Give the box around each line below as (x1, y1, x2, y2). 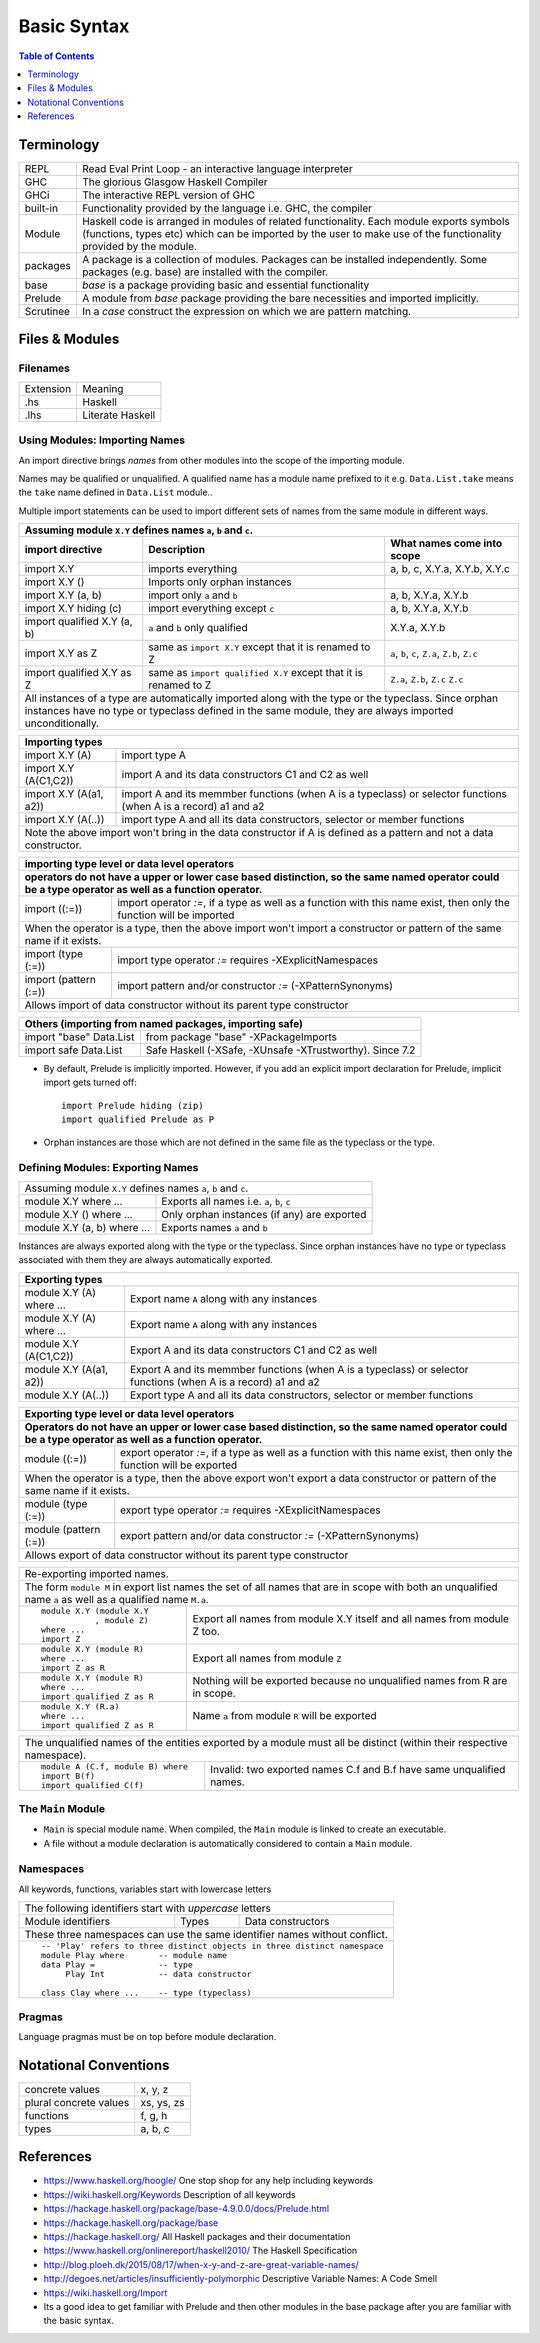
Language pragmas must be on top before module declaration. (18, 2031, 277, 2042)
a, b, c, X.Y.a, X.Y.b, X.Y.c (390, 562, 510, 576)
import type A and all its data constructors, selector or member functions (121, 813, 465, 827)
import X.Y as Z (24, 646, 98, 660)
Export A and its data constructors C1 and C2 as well (130, 1343, 378, 1357)
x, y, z (140, 2082, 169, 2096)
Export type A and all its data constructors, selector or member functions (130, 1388, 474, 1402)
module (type (24, 1496, 88, 1510)
